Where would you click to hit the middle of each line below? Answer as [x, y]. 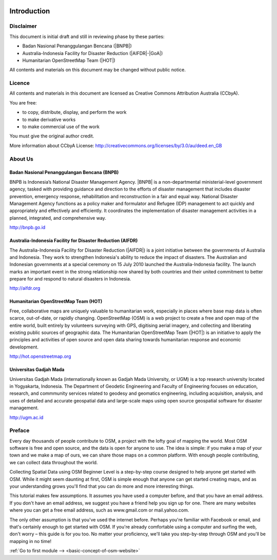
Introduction [30, 11]
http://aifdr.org [25, 288]
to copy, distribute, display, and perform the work [74, 112]
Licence [20, 83]
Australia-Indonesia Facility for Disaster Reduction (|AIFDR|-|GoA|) [93, 53]
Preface [19, 431]
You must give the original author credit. [52, 136]
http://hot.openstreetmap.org [40, 356]
